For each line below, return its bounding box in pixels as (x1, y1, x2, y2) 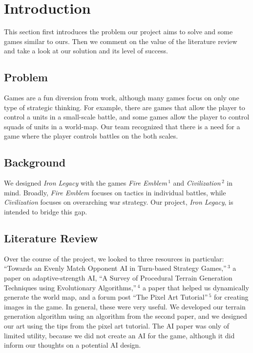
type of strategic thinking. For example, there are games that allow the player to (4, 102, 245, 112)
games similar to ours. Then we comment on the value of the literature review (4, 36, 237, 46)
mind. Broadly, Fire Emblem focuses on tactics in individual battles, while (4, 187, 226, 197)
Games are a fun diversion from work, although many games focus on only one (4, 93, 239, 103)
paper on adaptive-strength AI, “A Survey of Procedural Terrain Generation (4, 273, 232, 283)
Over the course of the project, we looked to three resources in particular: (4, 253, 224, 263)
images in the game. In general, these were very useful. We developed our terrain (4, 301, 246, 311)
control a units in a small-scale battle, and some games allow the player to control (4, 112, 250, 122)
